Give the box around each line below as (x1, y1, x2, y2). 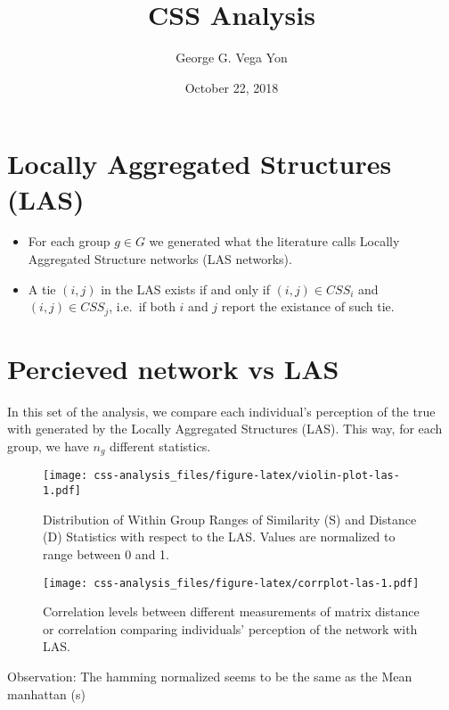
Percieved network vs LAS (7, 350, 339, 386)
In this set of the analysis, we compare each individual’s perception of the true (7, 401, 436, 420)
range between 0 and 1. (43, 544, 169, 563)
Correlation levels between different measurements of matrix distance (43, 602, 420, 621)
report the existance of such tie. (221, 297, 395, 316)
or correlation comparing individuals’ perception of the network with (43, 619, 418, 638)
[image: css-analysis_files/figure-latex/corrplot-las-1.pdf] (43, 576, 420, 590)
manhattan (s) (7, 684, 86, 703)
